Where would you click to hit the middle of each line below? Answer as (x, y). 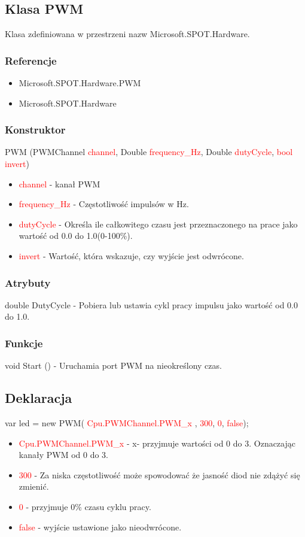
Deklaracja (39, 398)
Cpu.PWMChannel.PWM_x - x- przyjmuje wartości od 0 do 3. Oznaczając (157, 443)
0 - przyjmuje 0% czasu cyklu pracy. (85, 506)
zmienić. (34, 486)
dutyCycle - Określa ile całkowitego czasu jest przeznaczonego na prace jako (158, 224)
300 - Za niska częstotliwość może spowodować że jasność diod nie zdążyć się (159, 474)
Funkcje (24, 343)
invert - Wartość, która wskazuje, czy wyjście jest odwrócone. (131, 255)
